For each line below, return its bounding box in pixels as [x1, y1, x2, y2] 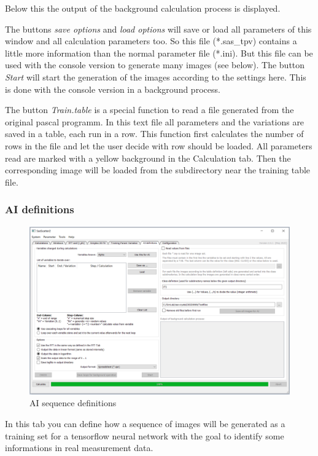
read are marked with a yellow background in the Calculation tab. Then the [5, 151, 291, 164]
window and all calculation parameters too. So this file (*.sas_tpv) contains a [5, 34, 297, 47]
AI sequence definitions [29, 396, 117, 409]
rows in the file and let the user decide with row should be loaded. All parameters [5, 139, 312, 152]
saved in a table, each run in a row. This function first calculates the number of [5, 127, 304, 140]
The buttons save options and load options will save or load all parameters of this [5, 22, 312, 35]
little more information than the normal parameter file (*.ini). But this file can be [5, 46, 313, 59]
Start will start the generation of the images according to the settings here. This [5, 70, 306, 83]
